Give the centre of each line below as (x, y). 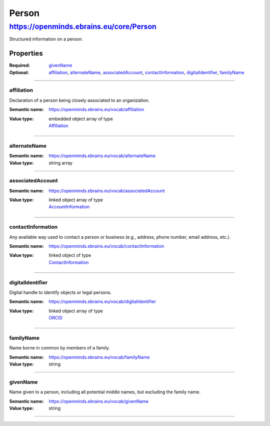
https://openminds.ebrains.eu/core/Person (83, 27)
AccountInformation (69, 207)
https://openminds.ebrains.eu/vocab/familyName (99, 357)
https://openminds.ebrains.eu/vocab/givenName (99, 401)
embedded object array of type (81, 119)
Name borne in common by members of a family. (59, 348)
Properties (26, 53)
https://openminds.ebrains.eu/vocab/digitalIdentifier (102, 302)
